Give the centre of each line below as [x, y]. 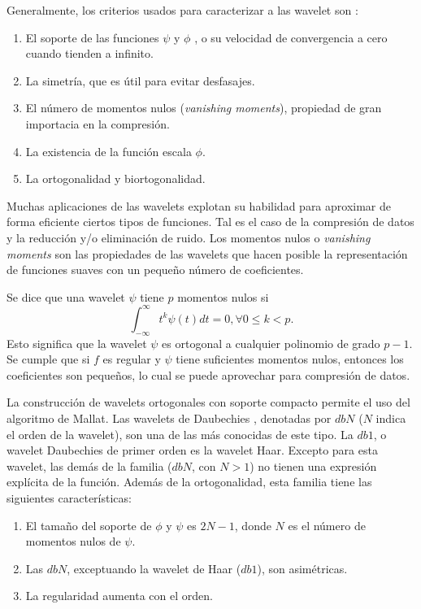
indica [391, 418]
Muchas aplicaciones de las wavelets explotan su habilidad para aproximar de [199, 205]
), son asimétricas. [302, 568]
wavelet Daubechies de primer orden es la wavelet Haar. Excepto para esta [192, 450]
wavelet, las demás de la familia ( [89, 465]
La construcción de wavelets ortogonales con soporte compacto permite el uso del [208, 402]
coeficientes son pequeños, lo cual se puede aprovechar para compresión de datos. [208, 374]
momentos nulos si [223, 296]
